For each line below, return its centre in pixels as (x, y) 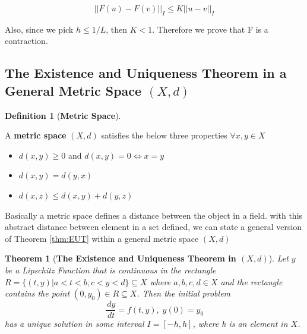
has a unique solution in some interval (75, 324)
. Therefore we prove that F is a (210, 29)
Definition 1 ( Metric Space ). (63, 115)
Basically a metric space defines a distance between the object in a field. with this (154, 215)
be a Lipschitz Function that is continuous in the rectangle (110, 270)
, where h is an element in (240, 324)
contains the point (37, 293)
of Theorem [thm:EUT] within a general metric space (102, 238)
